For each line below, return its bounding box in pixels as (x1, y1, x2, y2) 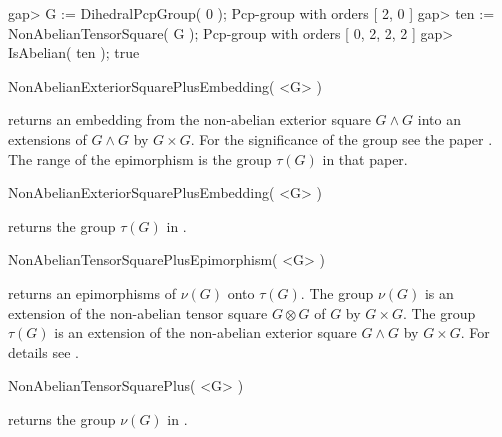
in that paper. (322, 148, 408, 169)
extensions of (8, 128, 87, 149)
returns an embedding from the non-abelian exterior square (8, 109, 371, 130)
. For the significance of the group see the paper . (190, 128, 493, 149)
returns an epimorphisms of (8, 282, 176, 303)
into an (417, 109, 461, 130)
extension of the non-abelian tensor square (8, 302, 268, 323)
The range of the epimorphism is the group (8, 148, 272, 169)
